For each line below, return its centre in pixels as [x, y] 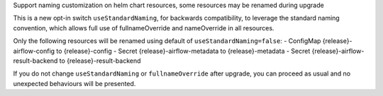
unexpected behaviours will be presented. [74, 83]
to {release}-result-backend [100, 61]
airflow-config [34, 51]
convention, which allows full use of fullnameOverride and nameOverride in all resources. [144, 28]
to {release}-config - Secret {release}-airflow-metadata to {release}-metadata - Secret [183, 51]
